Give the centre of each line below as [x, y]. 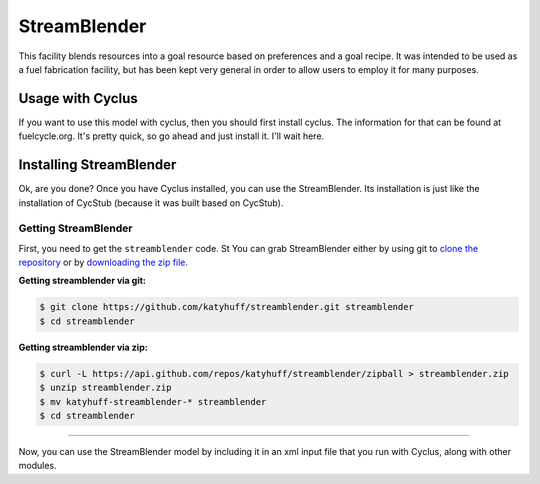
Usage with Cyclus [78, 98]
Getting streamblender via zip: [83, 347]
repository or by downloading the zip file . [103, 262]
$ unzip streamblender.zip [105, 388]
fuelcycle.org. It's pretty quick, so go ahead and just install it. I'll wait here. [171, 136]
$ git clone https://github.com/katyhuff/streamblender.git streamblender [227, 307]
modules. [37, 466]
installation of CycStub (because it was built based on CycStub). [151, 202]
